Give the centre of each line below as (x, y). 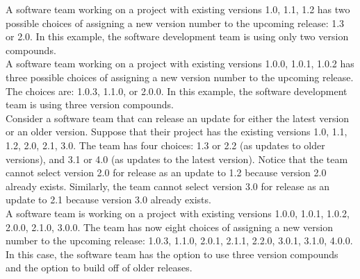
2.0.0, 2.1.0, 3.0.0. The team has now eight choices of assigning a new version (169, 227)
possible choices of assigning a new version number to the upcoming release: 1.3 (175, 23)
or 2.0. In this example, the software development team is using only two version (177, 36)
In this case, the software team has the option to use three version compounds (172, 254)
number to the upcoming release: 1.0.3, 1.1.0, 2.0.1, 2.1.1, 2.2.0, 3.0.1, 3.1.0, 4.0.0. (179, 240)
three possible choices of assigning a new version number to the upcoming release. (180, 77)
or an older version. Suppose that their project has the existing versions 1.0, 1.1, (177, 132)
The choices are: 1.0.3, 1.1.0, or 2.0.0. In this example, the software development (177, 91)
